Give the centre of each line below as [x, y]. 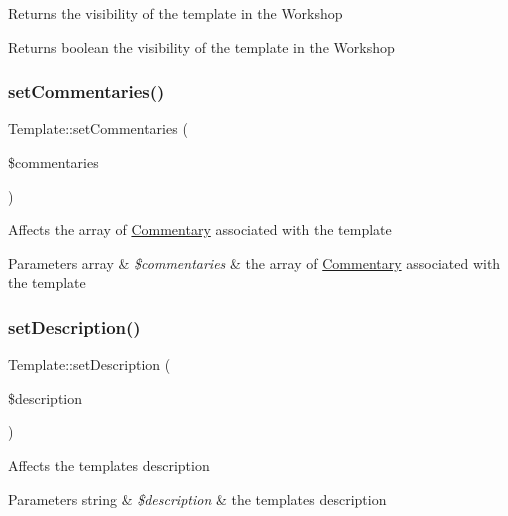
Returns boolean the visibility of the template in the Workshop [201, 46]
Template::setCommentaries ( [98, 128]
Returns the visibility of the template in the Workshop [175, 13]
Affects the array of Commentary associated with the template [200, 229]
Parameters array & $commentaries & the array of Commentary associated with [254, 262]
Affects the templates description [109, 464]
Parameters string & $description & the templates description [197, 498]
